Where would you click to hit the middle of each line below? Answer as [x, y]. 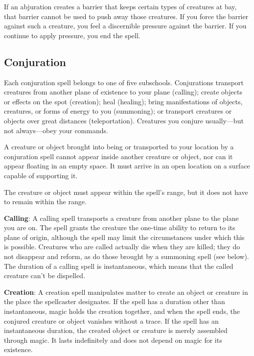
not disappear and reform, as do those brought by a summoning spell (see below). [127, 256]
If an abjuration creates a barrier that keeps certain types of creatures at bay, [120, 6]
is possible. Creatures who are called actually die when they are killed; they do [122, 247]
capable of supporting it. [41, 175]
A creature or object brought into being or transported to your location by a [119, 147]
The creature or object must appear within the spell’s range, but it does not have [126, 192]
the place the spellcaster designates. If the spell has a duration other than [115, 301]
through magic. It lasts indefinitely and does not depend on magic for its [113, 340]
